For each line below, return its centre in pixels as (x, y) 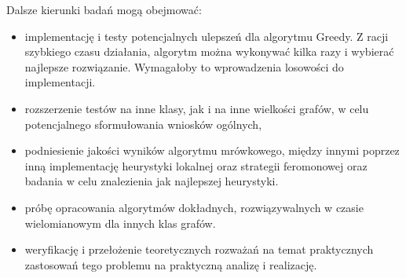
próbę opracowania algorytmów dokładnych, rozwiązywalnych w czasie (194, 207)
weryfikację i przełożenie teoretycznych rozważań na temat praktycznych (199, 249)
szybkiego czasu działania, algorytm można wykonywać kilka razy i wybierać (209, 51)
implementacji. (60, 82)
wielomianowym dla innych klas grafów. (120, 223)
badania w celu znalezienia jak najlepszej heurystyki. (152, 181)
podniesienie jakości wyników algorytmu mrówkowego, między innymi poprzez (212, 150)
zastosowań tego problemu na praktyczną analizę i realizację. (171, 264)
